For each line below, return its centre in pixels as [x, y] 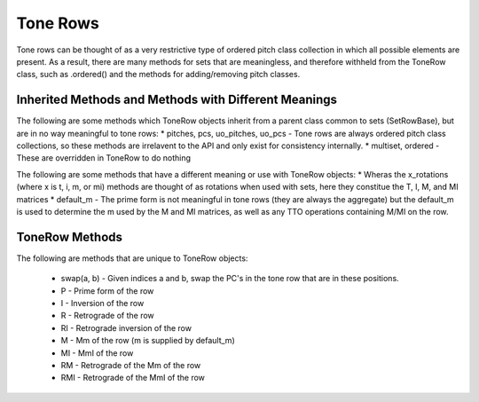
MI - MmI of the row [97, 353]
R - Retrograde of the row [107, 316]
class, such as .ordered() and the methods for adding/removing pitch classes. [158, 75]
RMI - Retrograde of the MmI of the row [133, 378]
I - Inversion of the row [102, 303]
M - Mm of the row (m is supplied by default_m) [148, 341]
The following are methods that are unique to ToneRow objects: [132, 258]
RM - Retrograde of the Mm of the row [131, 365]
